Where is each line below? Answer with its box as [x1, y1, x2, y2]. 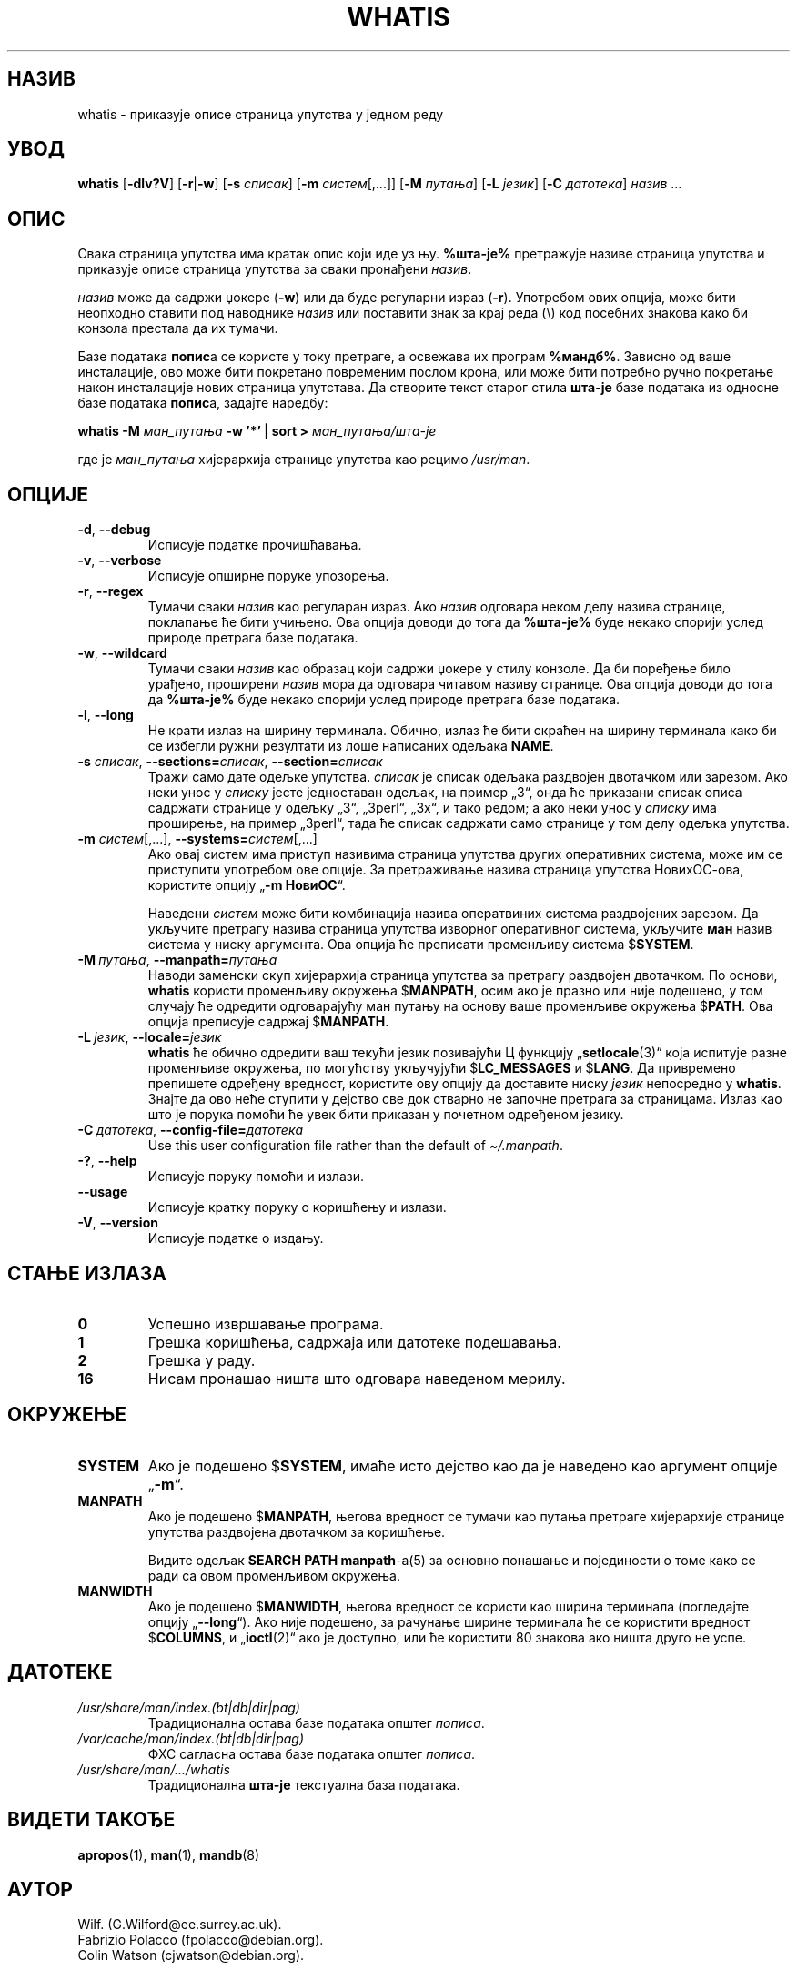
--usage [77, 1184, 128, 1200]
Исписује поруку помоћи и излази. [147, 1168, 364, 1185]
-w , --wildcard [77, 645, 167, 662]
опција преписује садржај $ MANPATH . [147, 1014, 389, 1030]
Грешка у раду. [147, 1350, 256, 1369]
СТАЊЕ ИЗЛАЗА [7, 1261, 166, 1285]
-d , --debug [77, 521, 151, 538]
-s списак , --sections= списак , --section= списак [77, 753, 383, 770]
